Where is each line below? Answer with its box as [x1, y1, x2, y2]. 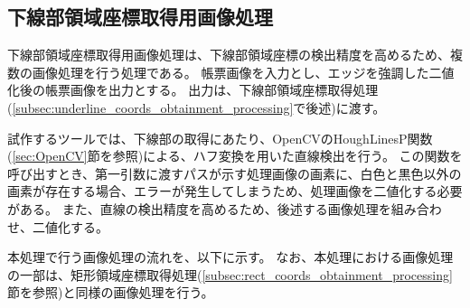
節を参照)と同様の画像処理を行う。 [7, 283, 214, 302]
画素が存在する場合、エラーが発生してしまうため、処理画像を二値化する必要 [7, 182, 463, 201]
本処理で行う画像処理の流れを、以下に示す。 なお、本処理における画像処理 [7, 247, 454, 266]
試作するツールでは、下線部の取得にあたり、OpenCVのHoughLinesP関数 [7, 128, 433, 147]
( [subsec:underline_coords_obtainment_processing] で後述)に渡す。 [7, 98, 386, 117]
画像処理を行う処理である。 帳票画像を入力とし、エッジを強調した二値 [32, 62, 455, 81]
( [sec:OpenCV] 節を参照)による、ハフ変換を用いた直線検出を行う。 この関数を [7, 146, 463, 165]
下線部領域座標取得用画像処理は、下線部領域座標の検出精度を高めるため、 [7, 45, 450, 64]
